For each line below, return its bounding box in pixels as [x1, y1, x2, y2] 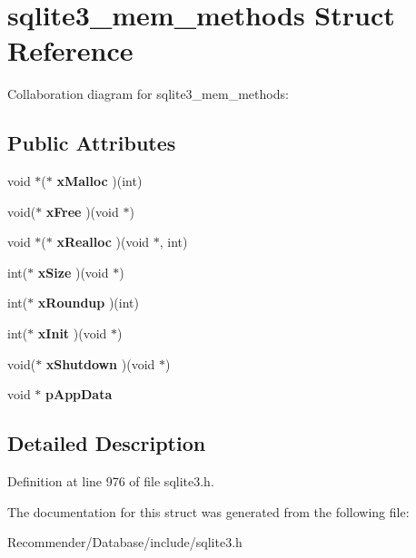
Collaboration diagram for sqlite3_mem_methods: [7, 84, 289, 103]
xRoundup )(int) [37, 293, 139, 312]
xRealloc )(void [56, 232, 150, 251]
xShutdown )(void [45, 354, 155, 373]
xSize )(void [37, 262, 109, 281]
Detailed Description [7, 429, 206, 457]
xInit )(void [37, 324, 107, 343]
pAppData [45, 385, 113, 404]
